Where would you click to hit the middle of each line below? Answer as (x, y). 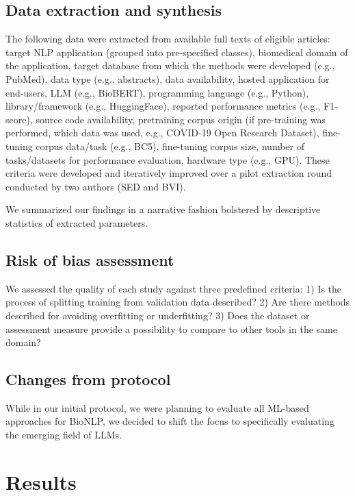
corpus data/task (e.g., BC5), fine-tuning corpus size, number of (170, 146)
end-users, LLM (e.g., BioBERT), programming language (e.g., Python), (157, 92)
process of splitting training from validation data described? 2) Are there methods (178, 302)
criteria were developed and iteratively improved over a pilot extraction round (169, 173)
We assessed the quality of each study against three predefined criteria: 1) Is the (174, 288)
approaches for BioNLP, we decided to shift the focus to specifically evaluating (170, 421)
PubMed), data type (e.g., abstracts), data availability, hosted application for (168, 78)
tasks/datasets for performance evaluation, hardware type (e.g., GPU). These (168, 159)
